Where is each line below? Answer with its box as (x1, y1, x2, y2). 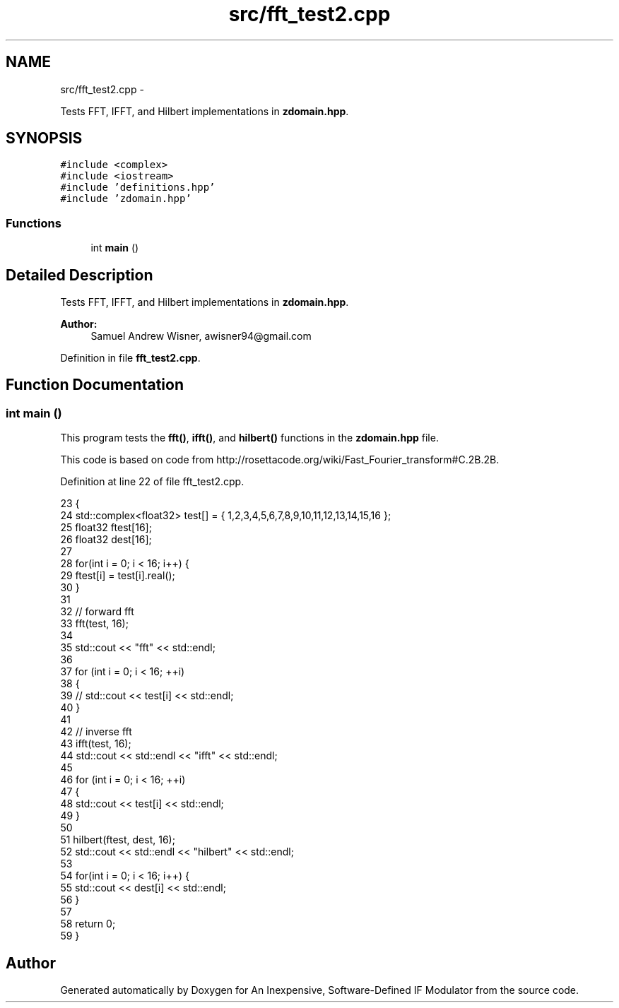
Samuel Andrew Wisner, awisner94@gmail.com (90, 330, 312, 343)
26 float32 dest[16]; (60, 533, 152, 546)
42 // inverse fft (60, 725, 132, 738)
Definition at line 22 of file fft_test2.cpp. (60, 475, 244, 488)
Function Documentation (6, 376, 184, 394)
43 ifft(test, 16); (60, 737, 131, 750)
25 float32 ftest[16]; (60, 521, 152, 534)
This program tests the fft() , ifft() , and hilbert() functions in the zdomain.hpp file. (60, 432, 439, 444)
